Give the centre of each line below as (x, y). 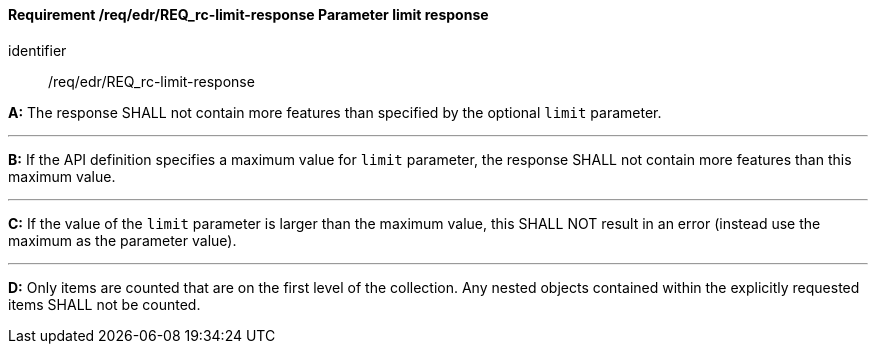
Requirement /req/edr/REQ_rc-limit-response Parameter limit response (248, 14)
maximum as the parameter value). (122, 240)
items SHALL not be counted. (104, 304)
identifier (37, 50)
